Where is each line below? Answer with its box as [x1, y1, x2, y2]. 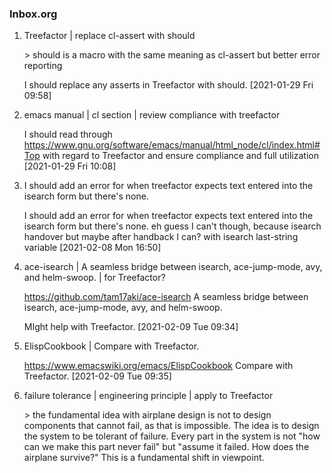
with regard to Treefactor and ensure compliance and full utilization [42, 150, 319, 162]
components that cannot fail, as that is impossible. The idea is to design [23, 420, 320, 432]
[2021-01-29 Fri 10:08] [23, 160, 117, 172]
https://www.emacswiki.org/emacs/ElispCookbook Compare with [23, 360, 294, 372]
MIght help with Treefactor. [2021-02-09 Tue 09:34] [23, 321, 239, 333]
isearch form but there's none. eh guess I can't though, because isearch [23, 220, 322, 232]
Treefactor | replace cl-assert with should [23, 30, 196, 42]
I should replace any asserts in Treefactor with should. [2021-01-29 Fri [23, 79, 314, 91]
